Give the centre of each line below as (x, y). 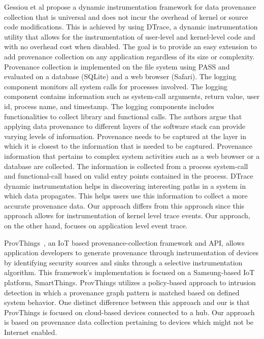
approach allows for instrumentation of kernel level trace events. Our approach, (127, 215)
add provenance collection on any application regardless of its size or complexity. (129, 56)
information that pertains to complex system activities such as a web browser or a (132, 156)
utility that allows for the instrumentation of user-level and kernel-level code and (130, 36)
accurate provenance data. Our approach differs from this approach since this (124, 205)
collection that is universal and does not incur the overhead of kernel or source (126, 16)
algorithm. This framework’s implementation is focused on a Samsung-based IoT (129, 272)
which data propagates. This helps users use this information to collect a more (126, 196)
